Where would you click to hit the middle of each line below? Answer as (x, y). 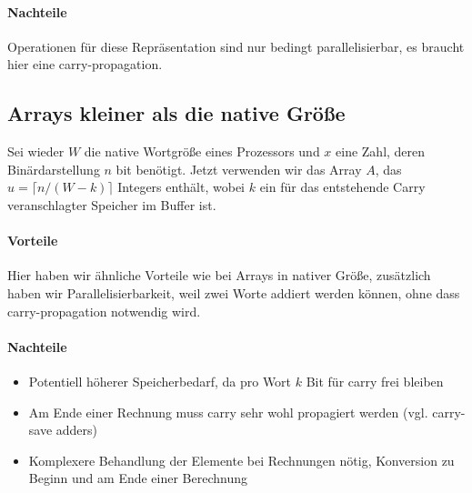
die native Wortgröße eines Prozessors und (202, 151)
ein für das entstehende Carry (342, 187)
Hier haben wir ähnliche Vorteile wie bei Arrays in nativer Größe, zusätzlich (219, 275)
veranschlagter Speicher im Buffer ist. (112, 204)
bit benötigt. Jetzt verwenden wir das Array (239, 169)
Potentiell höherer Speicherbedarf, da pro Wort (160, 381)
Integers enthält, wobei (181, 187)
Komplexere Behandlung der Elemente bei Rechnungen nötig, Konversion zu (241, 460)
